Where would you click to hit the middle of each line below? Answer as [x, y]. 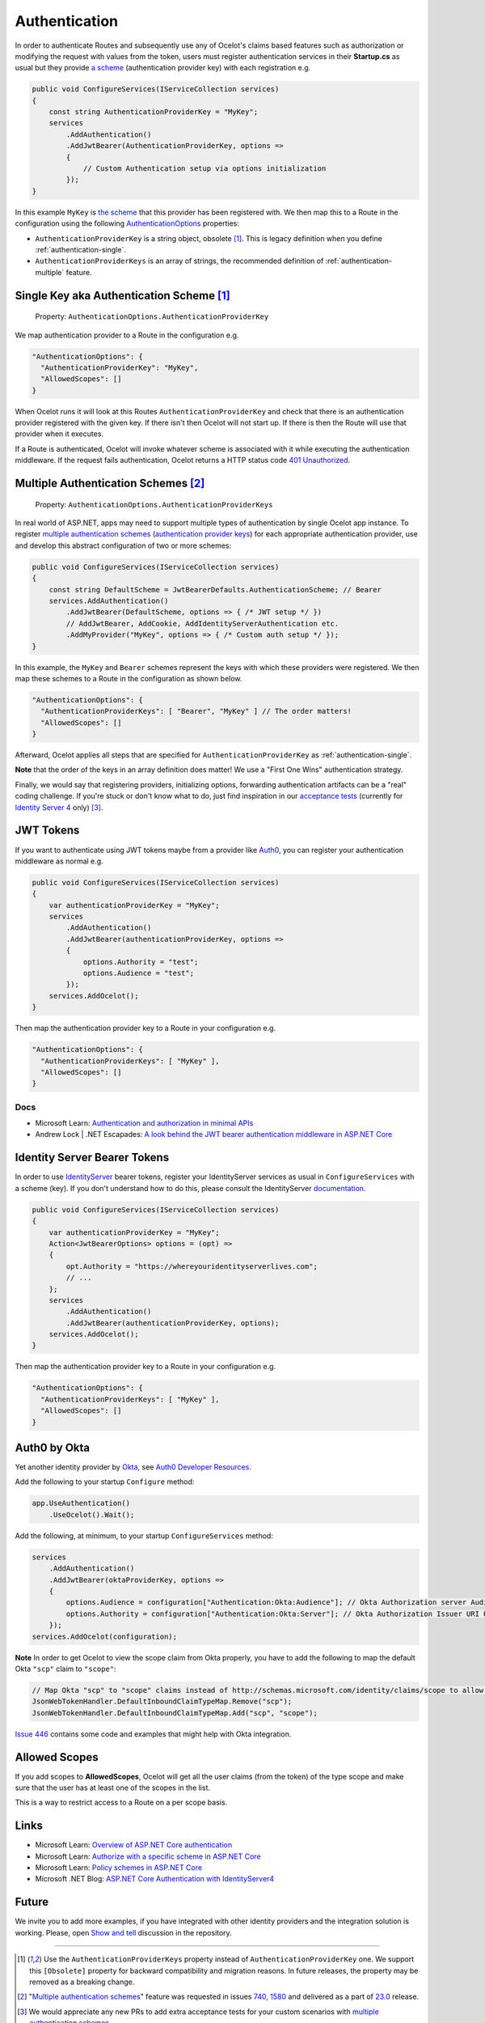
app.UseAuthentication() [81, 1503]
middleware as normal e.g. [59, 861]
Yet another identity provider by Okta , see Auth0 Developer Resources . [133, 1467]
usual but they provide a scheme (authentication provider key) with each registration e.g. [163, 68]
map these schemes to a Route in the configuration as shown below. [129, 678]
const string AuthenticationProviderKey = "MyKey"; [154, 112]
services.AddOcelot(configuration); [105, 1636]
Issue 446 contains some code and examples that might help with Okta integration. [153, 1734]
